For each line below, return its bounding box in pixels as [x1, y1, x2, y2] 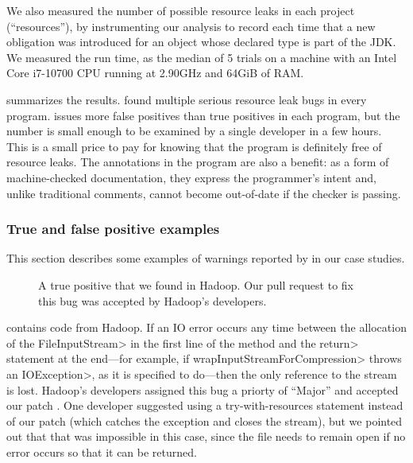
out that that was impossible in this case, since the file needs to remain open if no [6, 428, 406, 445]
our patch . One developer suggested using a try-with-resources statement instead [6, 397, 403, 414]
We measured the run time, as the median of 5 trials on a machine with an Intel [6, 49, 397, 65]
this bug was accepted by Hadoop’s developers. [38, 292, 267, 309]
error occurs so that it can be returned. [6, 443, 197, 460]
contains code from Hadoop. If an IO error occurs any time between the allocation [6, 319, 407, 336]
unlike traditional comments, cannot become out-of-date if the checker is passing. [6, 185, 401, 201]
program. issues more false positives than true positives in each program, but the [6, 107, 400, 123]
